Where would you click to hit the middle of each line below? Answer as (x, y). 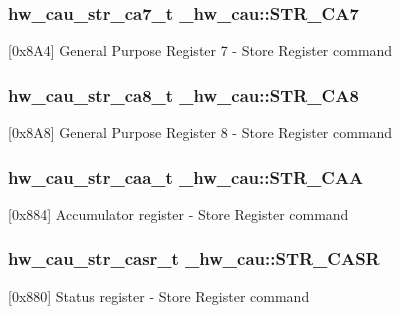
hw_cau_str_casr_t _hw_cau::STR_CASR (194, 258)
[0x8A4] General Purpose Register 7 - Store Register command (200, 50)
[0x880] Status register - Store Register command (159, 295)
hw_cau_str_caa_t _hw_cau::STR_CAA (186, 176)
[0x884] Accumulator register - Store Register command (178, 213)
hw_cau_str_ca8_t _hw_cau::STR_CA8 (183, 94)
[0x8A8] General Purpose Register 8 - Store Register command (200, 132)
